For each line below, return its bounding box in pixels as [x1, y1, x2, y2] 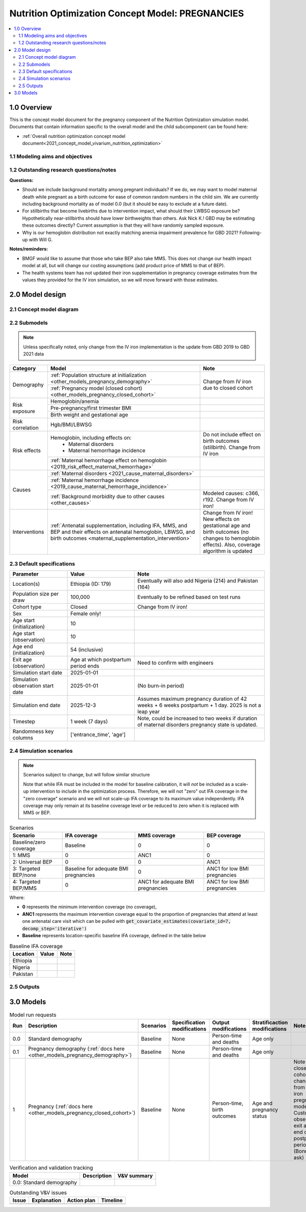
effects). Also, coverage [202, 541, 261, 548]
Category [12, 365, 36, 372]
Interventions [12, 528, 44, 535]
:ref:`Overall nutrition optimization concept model [22, 133, 126, 139]
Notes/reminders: [9, 246, 48, 252]
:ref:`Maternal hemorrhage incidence [50, 477, 139, 484]
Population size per [12, 590, 59, 598]
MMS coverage [138, 832, 175, 839]
